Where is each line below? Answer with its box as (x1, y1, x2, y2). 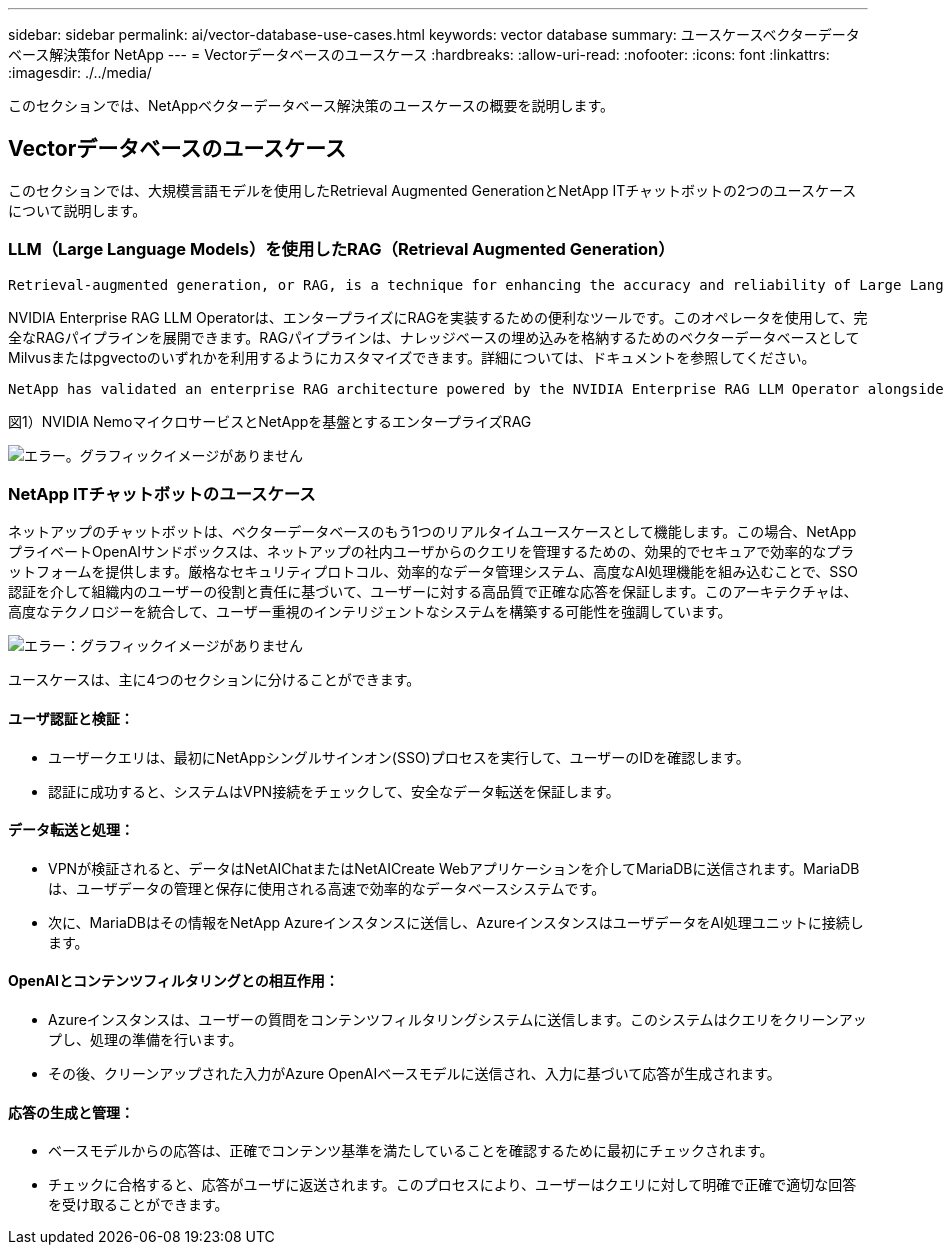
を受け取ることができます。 (48, 1196, 229, 1214)
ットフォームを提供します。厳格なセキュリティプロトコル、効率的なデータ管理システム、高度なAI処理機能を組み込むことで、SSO (8, 563, 859, 581)
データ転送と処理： (8, 821, 134, 839)
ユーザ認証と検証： (8, 709, 134, 727)
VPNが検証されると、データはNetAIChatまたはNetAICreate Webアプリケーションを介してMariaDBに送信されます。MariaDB (48, 859, 860, 877)
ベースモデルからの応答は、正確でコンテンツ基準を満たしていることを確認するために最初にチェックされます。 (48, 1142, 774, 1160)
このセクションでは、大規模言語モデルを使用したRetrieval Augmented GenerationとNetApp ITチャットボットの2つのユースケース (8, 181, 857, 199)
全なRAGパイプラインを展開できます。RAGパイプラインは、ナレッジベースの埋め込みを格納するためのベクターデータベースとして (8, 328, 860, 346)
